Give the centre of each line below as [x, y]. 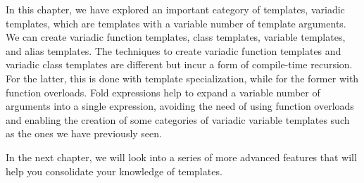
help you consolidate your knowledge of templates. [114, 171]
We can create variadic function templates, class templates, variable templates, [176, 37]
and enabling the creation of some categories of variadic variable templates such [178, 119]
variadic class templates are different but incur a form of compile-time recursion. [179, 64]
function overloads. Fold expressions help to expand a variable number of [163, 92]
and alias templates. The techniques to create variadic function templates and [174, 50]
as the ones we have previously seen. [84, 133]
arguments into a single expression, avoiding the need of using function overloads [180, 106]
